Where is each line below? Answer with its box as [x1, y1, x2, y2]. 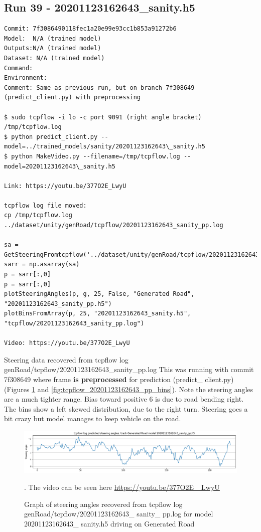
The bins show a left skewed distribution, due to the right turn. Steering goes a [4, 403, 248, 414]
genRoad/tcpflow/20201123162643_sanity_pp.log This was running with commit [4, 364, 254, 375]
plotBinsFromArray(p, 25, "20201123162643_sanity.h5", [4, 310, 191, 317]
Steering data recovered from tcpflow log [4, 354, 128, 365]
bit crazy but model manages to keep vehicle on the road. [4, 413, 181, 424]
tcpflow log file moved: [4, 202, 87, 209]
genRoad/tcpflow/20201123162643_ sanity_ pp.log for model [24, 508, 213, 519]
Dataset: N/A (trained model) [4, 54, 105, 62]
